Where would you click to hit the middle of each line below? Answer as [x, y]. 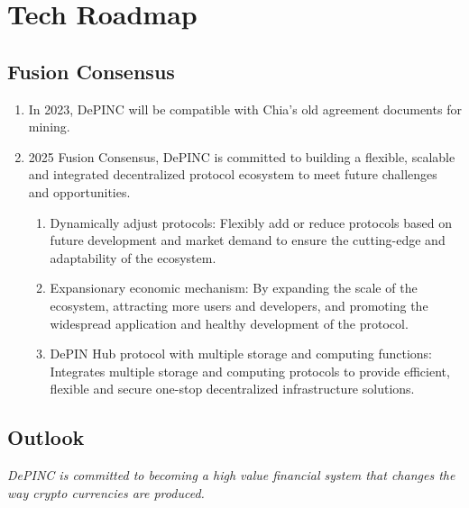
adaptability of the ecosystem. [133, 257]
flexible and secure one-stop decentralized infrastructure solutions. [232, 389]
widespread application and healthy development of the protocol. [229, 323]
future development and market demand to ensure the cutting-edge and [248, 240]
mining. [49, 127]
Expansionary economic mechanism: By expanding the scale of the [234, 288]
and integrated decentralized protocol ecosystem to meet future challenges [233, 174]
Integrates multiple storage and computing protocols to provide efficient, [250, 371]
